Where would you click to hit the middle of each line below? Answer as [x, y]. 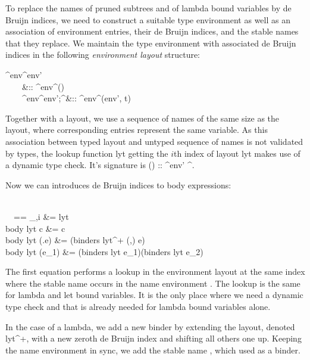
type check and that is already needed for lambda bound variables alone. [138, 307]
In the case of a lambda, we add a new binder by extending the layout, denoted [150, 326]
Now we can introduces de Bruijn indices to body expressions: [118, 184]
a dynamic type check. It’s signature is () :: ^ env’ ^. [100, 165]
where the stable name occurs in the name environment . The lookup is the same [153, 283]
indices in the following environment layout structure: [103, 55]
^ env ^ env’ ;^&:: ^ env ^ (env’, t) [76, 98]
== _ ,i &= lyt [41, 216]
